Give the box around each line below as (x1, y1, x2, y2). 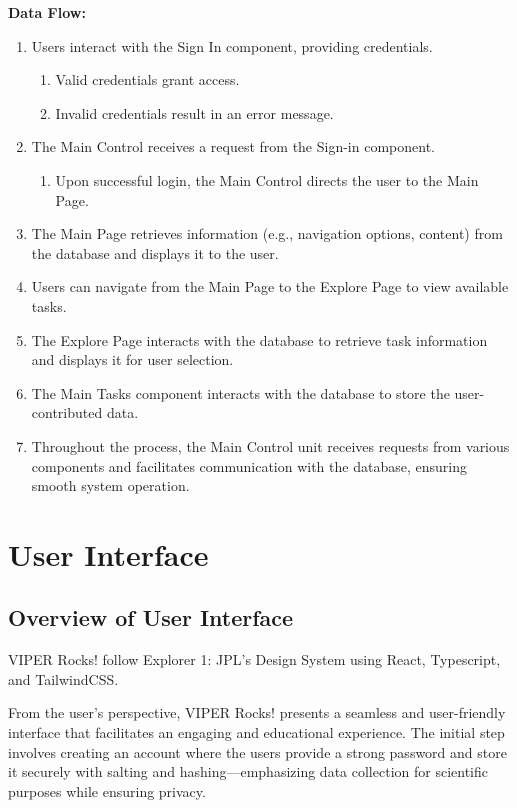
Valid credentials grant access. (55, 69, 240, 90)
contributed (31, 402, 103, 423)
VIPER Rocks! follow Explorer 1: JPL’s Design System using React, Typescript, (8, 649, 501, 670)
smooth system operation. (31, 475, 190, 496)
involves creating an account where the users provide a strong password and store (8, 741, 507, 762)
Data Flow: (8, 2, 86, 22)
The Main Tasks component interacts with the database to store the (31, 382, 450, 403)
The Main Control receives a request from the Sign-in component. (31, 136, 435, 157)
